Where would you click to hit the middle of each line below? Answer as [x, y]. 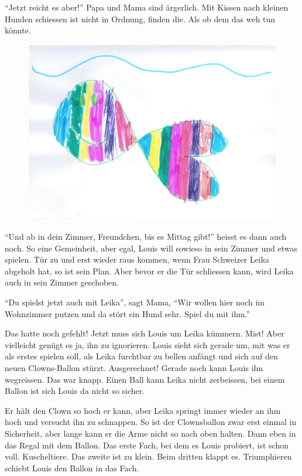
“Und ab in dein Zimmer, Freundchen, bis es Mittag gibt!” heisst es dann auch [146, 237]
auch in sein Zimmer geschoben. [62, 282]
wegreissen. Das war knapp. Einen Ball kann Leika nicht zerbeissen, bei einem [145, 379]
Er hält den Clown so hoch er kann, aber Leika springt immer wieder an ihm [143, 410]
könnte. [18, 30]
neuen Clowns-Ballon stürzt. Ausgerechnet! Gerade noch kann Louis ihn [134, 367]
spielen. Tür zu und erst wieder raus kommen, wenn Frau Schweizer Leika [137, 259]
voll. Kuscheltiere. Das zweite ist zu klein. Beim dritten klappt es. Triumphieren [148, 456]
